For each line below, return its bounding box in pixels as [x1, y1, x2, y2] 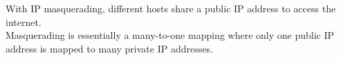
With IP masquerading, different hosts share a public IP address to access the [6, 1, 336, 15]
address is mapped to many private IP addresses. [6, 41, 213, 55]
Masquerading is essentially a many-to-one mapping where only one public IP [6, 28, 335, 42]
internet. [6, 14, 42, 29]
